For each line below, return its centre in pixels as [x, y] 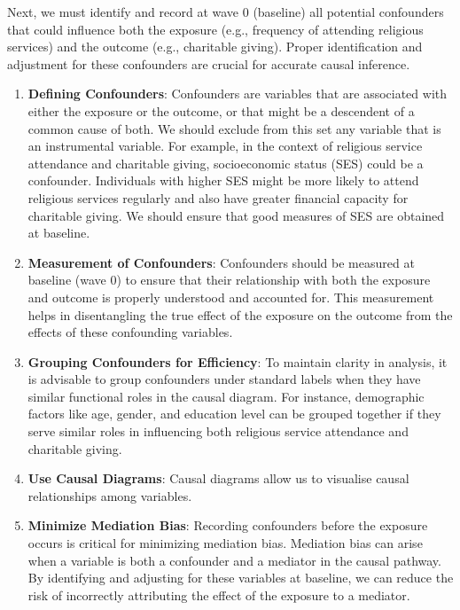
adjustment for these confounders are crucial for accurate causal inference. [209, 63]
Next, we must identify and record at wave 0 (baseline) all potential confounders [226, 12]
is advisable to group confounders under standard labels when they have [224, 379]
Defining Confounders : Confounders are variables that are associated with [238, 94]
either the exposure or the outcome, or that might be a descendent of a [221, 110]
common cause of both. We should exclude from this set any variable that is [234, 128]
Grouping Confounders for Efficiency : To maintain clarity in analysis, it [238, 361]
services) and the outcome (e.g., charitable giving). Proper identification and [215, 47]
